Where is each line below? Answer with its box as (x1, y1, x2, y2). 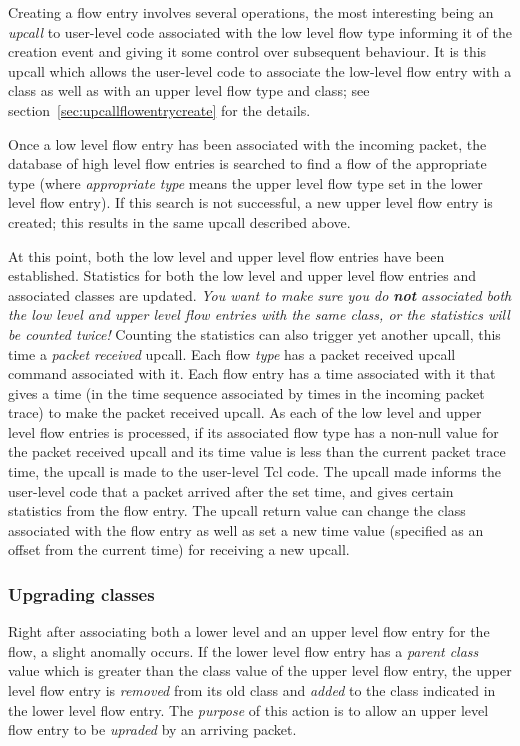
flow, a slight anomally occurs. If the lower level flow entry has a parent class (8, 640, 479, 661)
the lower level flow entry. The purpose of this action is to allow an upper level (8, 699, 489, 720)
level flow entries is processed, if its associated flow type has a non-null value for (8, 421, 499, 442)
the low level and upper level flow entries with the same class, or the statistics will (8, 304, 510, 325)
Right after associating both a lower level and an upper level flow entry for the (8, 621, 490, 642)
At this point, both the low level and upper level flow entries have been (8, 245, 445, 266)
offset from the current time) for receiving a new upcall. (8, 539, 350, 560)
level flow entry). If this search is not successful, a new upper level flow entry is (8, 192, 493, 213)
